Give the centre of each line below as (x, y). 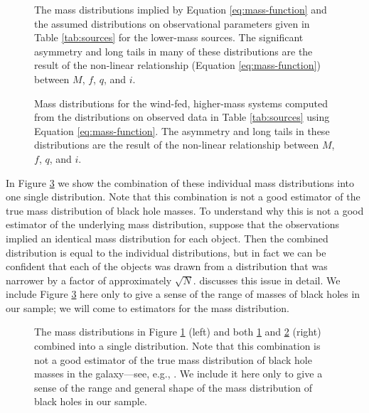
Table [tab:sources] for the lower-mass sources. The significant (169, 37)
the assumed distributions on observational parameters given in (172, 23)
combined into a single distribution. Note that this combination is (177, 346)
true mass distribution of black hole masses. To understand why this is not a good (185, 210)
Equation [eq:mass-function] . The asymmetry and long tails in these (182, 130)
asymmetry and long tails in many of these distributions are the (173, 51)
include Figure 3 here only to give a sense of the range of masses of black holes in (183, 294)
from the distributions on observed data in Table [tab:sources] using (182, 117)
